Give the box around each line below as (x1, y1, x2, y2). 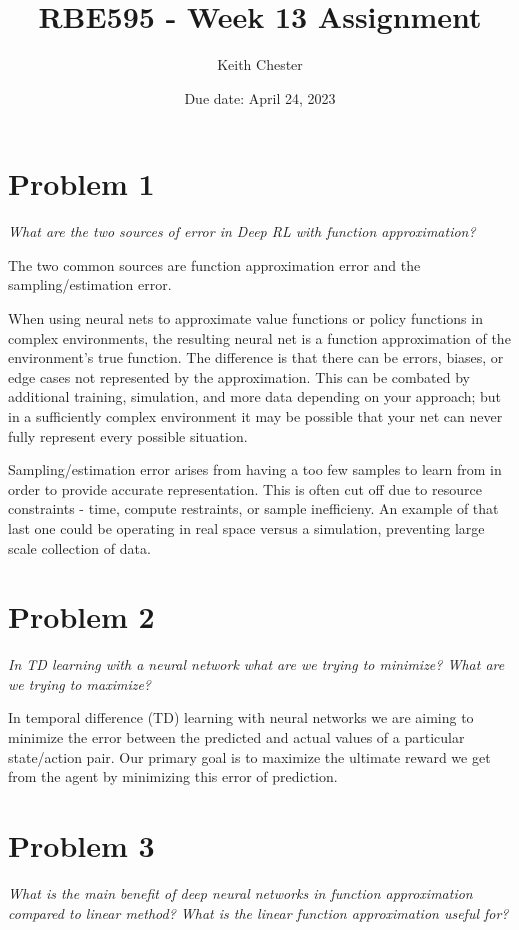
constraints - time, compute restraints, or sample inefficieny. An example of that (8, 498, 499, 519)
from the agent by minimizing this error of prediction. (8, 766, 338, 787)
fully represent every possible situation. (8, 425, 248, 446)
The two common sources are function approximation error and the (8, 254, 421, 275)
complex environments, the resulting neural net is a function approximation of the (8, 327, 511, 348)
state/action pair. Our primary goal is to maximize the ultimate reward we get (8, 746, 491, 767)
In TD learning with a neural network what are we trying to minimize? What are (8, 654, 505, 675)
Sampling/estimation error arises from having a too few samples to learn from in (8, 459, 502, 480)
